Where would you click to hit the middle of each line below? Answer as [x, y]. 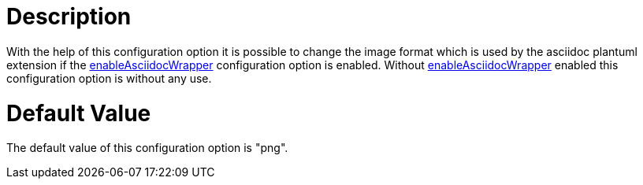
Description [69, 17]
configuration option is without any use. [109, 78]
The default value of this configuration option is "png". [147, 148]
